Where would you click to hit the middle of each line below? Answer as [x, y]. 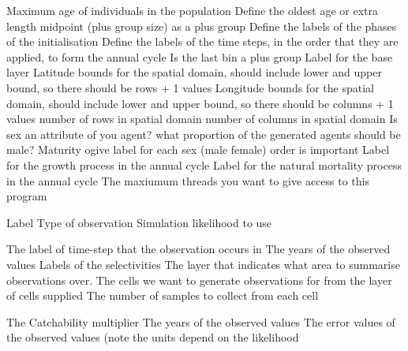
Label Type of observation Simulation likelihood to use [139, 222]
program [27, 196]
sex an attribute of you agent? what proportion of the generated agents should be [204, 134]
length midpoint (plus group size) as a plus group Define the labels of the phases [202, 26]
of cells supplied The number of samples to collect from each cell [163, 295]
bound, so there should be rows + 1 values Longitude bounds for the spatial [190, 87]
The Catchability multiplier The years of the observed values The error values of [201, 321]
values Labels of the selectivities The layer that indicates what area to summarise [203, 264]
